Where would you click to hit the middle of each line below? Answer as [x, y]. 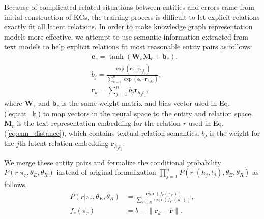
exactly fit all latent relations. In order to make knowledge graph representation [128, 27]
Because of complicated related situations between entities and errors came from [129, 7]
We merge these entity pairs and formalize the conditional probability [113, 162]
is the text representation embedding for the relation [99, 123]
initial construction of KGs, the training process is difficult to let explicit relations [132, 16]
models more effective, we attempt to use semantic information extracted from [126, 36]
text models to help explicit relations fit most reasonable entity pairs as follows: [128, 46]
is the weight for [235, 133]
